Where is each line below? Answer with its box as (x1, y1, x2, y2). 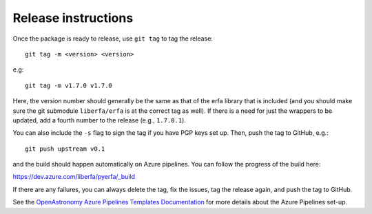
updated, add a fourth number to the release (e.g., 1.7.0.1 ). (12, 116, 186, 124)
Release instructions (12, 10, 134, 25)
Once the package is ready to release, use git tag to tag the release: (12, 34, 214, 43)
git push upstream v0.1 (25, 145, 105, 153)
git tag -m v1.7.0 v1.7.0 (25, 81, 113, 89)
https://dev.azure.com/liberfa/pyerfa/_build (12, 173, 136, 181)
